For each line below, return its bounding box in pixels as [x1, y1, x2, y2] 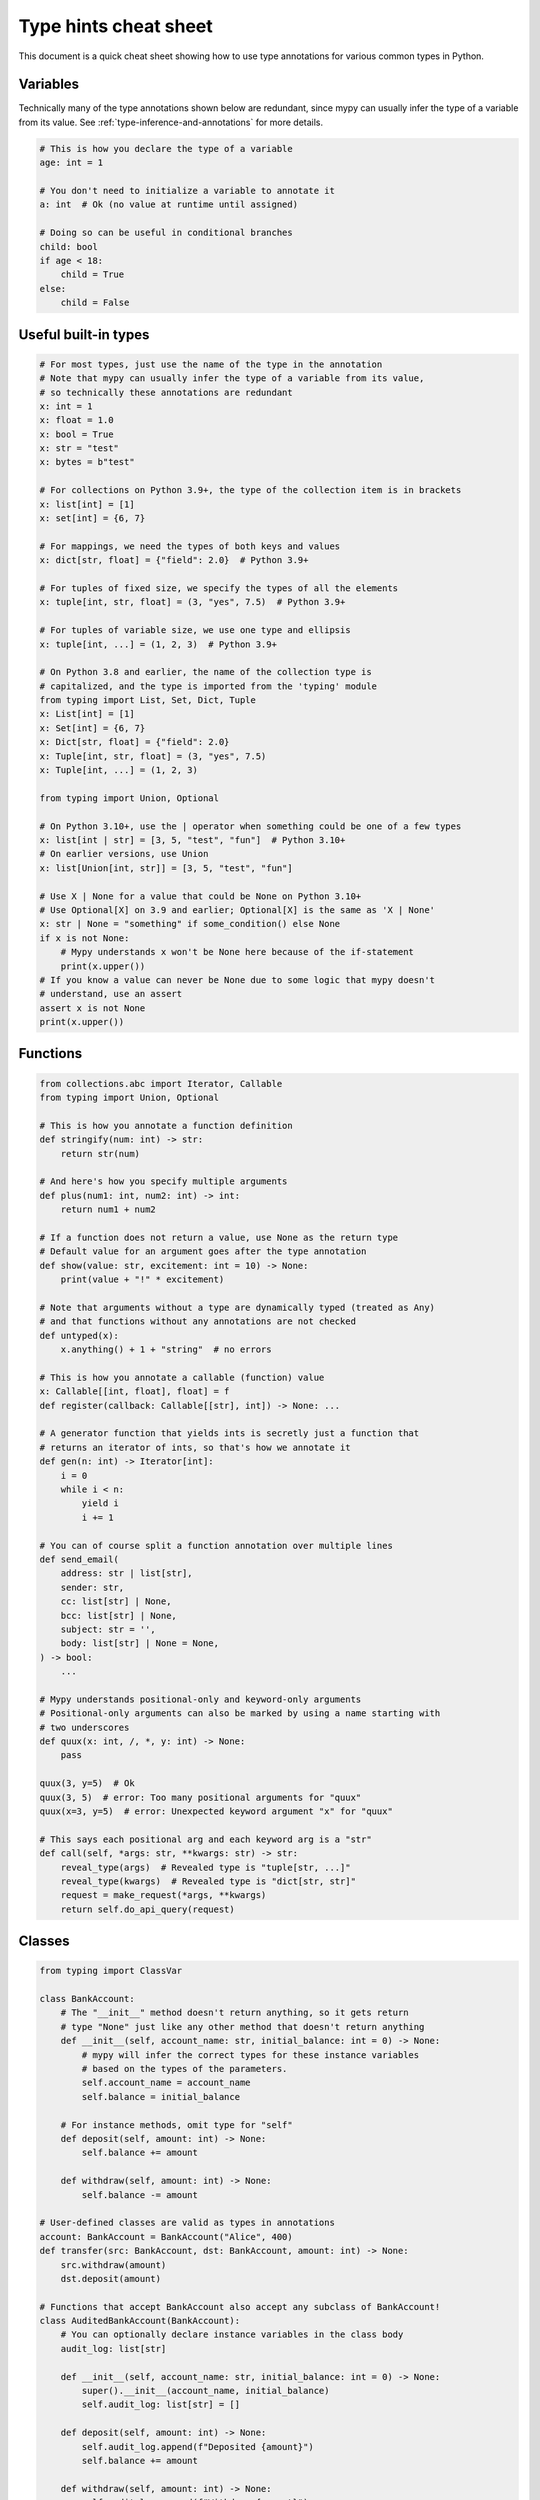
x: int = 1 [39, 400, 93, 412]
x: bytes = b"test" [39, 456, 135, 468]
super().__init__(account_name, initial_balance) [81, 2385, 330, 2397]
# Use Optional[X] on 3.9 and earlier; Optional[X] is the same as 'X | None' [39, 904, 435, 915]
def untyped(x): [39, 1330, 120, 1341]
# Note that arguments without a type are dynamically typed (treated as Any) [39, 1301, 435, 1313]
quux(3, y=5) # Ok [39, 1778, 135, 1789]
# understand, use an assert [39, 988, 183, 1000]
